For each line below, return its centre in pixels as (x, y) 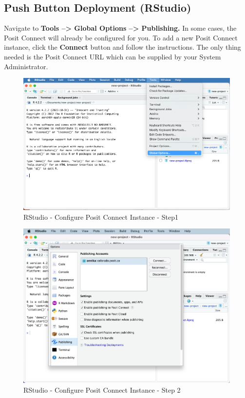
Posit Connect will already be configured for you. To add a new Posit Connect (121, 37)
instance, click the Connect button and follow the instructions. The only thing (122, 47)
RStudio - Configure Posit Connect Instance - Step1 (101, 217)
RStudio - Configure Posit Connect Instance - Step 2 (102, 389)
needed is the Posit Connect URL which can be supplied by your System (113, 56)
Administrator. (26, 66)
